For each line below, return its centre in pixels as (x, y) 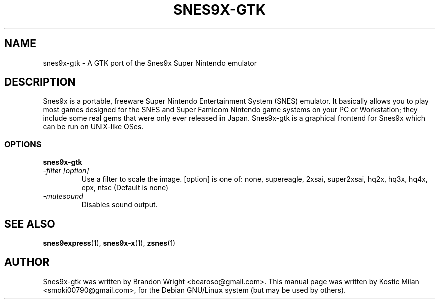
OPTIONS (23, 144)
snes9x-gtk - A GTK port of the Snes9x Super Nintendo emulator (150, 63)
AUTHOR (27, 262)
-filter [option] (66, 171)
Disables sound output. (120, 205)
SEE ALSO (30, 224)
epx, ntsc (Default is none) (125, 188)
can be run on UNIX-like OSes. (93, 127)
